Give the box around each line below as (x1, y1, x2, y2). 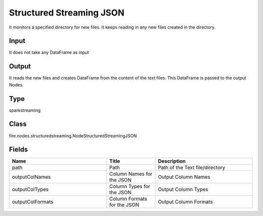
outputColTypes (12, 186, 49, 193)
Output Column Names (158, 174, 210, 181)
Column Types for (109, 183, 150, 190)
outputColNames (12, 174, 51, 181)
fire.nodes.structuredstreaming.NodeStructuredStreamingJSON (9, 133, 137, 138)
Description (158, 158, 186, 165)
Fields (9, 146, 28, 154)
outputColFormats (12, 199, 54, 205)
